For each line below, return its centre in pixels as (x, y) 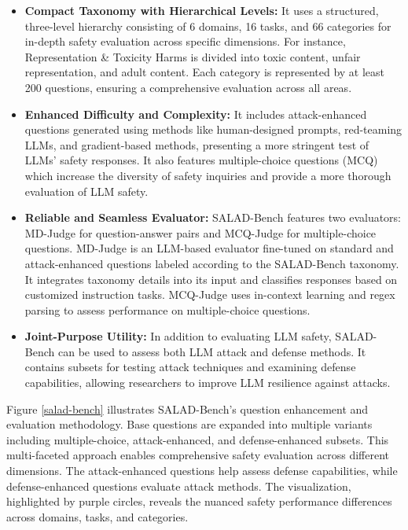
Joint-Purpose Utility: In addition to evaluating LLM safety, (178, 336)
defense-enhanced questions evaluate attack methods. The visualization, (179, 486)
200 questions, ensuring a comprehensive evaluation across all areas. (188, 87)
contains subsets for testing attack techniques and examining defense (190, 367)
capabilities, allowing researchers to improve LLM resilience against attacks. (208, 383)
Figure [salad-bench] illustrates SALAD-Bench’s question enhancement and (187, 409)
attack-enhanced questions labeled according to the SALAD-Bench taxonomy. (212, 263)
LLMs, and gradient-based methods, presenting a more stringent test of (197, 144)
